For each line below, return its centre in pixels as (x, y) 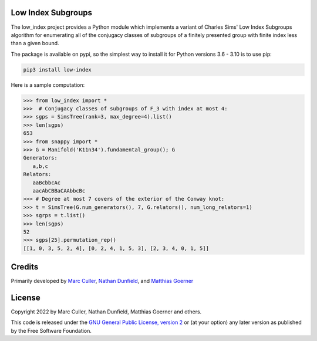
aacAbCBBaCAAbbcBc (59, 190)
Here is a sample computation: (48, 85)
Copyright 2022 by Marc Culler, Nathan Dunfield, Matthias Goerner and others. (106, 312)
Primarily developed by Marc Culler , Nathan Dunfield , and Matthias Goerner (102, 281)
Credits (25, 267)
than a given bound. (35, 43)
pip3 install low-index (58, 70)
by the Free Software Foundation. (51, 330)
